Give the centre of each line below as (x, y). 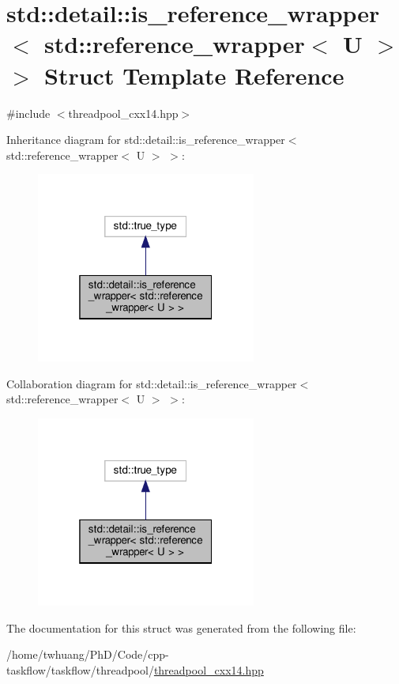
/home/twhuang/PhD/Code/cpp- (88, 654)
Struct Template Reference (194, 75)
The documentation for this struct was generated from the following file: (181, 627)
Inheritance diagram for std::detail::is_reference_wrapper (146, 140)
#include (28, 113)
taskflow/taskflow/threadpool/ (80, 669)
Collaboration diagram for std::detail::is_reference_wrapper (152, 383)
